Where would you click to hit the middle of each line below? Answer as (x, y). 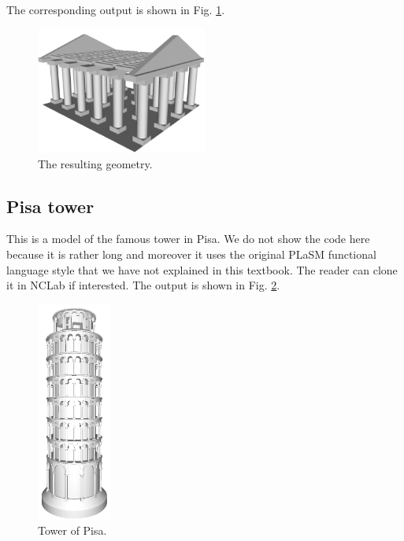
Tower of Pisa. (72, 530)
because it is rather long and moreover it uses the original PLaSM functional (191, 254)
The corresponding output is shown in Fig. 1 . (116, 9)
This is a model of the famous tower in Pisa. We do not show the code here (188, 239)
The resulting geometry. (95, 163)
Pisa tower (50, 206)
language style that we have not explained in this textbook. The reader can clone (202, 269)
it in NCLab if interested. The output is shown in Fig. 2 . (143, 285)
